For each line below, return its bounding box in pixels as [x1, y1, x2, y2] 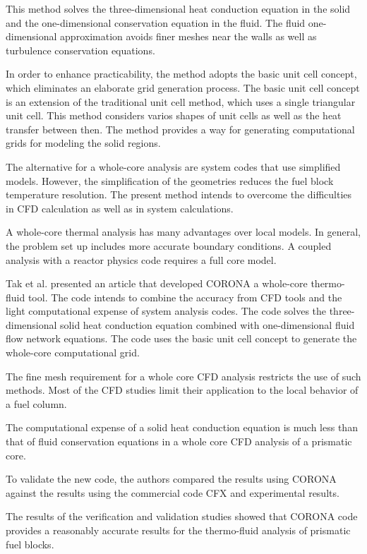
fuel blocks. [6, 536, 54, 551]
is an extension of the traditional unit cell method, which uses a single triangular [6, 94, 356, 109]
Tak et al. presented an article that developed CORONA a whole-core [6, 276, 308, 291]
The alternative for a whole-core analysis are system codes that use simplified [6, 159, 341, 174]
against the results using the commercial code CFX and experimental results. [6, 485, 339, 500]
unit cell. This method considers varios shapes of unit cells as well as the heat [6, 108, 342, 123]
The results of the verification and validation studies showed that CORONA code [6, 509, 358, 524]
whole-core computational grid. [6, 345, 140, 360]
